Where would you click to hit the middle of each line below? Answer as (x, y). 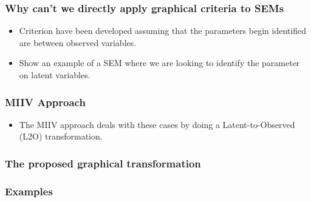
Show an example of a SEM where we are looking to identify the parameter (159, 63)
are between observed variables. (78, 42)
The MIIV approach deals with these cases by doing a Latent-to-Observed (157, 124)
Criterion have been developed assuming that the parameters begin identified (162, 31)
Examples (29, 191)
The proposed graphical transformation (103, 163)
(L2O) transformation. (61, 136)
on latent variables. (55, 75)
